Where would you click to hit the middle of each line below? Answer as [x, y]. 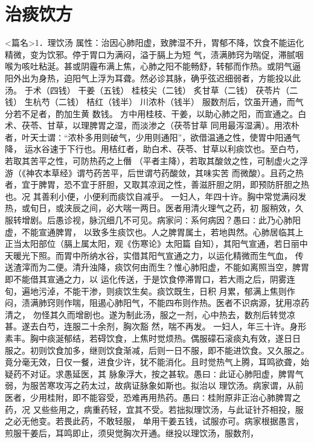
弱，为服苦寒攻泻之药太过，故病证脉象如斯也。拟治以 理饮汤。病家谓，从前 [154, 385]
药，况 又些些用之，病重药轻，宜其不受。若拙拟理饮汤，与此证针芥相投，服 [154, 409]
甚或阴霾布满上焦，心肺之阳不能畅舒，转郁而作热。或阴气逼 [182, 66]
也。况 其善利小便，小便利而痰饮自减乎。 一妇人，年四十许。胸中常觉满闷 [152, 196]
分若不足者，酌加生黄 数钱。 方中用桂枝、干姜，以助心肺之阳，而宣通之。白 [156, 113]
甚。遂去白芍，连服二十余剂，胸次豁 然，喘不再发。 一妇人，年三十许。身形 [156, 326]
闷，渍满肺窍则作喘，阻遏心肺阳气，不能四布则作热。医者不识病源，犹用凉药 [157, 303]
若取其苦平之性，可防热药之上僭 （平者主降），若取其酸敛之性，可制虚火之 [152, 161]
